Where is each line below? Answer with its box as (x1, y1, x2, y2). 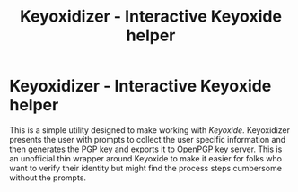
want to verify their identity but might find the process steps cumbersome (9, 162, 283, 173)
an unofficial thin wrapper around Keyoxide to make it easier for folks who (9, 153, 283, 163)
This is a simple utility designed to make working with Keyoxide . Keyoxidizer (9, 124, 290, 135)
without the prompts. (9, 172, 87, 183)
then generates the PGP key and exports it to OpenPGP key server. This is (9, 144, 283, 154)
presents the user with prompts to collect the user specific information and (9, 134, 285, 144)
